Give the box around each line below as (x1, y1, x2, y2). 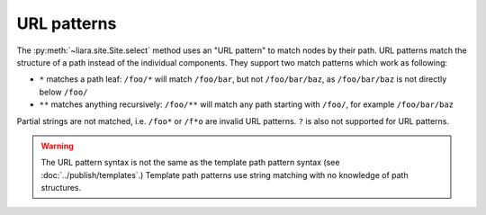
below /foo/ (39, 86, 88, 97)
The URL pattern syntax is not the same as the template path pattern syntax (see (40, 157, 340, 168)
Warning (40, 140, 74, 151)
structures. (40, 183, 81, 193)
